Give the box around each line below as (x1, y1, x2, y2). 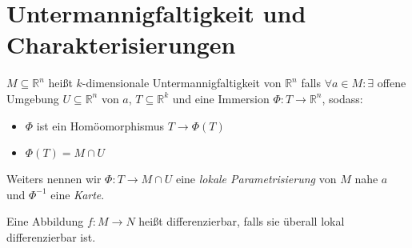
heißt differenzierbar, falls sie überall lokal (138, 213, 345, 230)
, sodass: (322, 90, 363, 106)
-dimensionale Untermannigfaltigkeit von (82, 74, 282, 91)
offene (377, 74, 406, 91)
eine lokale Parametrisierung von (175, 170, 337, 187)
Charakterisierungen (6, 28, 236, 61)
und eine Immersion (172, 90, 270, 106)
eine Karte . (50, 186, 105, 202)
